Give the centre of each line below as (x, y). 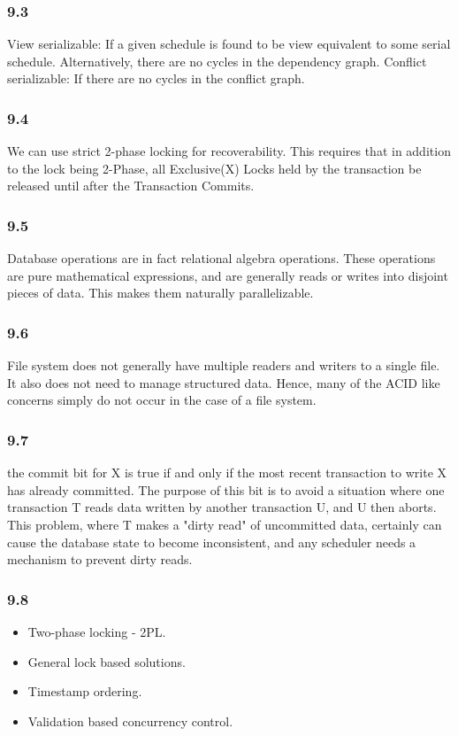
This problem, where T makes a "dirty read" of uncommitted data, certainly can (225, 524)
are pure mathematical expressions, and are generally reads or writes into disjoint (228, 275)
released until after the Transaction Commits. (131, 186)
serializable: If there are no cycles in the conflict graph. (156, 78)
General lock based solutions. (107, 661)
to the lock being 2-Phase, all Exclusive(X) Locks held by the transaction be (214, 168)
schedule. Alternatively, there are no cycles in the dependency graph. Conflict (217, 61)
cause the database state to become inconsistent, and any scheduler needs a (212, 542)
